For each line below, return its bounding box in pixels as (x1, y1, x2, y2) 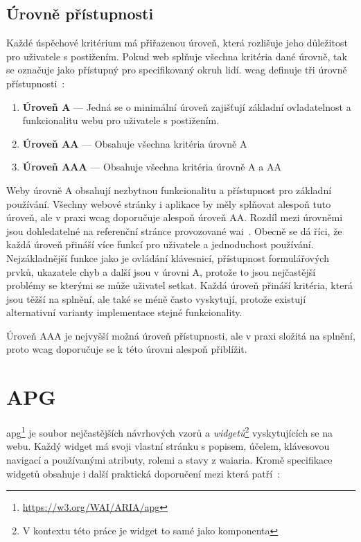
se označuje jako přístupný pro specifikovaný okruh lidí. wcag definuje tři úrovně (6, 62, 347, 77)
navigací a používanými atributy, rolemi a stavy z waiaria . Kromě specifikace (6, 453, 333, 467)
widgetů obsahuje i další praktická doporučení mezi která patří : (6, 466, 281, 480)
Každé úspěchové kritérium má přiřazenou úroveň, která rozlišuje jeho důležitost (6, 35, 348, 50)
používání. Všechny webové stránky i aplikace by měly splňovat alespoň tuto (6, 196, 331, 211)
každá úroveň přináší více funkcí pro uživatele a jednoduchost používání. (6, 237, 314, 252)
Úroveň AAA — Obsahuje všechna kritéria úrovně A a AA (22, 159, 281, 174)
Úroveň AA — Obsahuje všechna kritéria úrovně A (22, 136, 247, 150)
